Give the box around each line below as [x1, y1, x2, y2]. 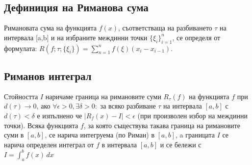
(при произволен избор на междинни [137, 110, 248, 120]
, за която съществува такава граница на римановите [83, 120, 240, 130]
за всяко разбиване [100, 101, 156, 111]
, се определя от [172, 32, 221, 42]
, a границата [175, 130, 215, 140]
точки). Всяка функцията [4, 120, 78, 130]
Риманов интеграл [4, 68, 92, 83]
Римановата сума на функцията [4, 23, 97, 33]
